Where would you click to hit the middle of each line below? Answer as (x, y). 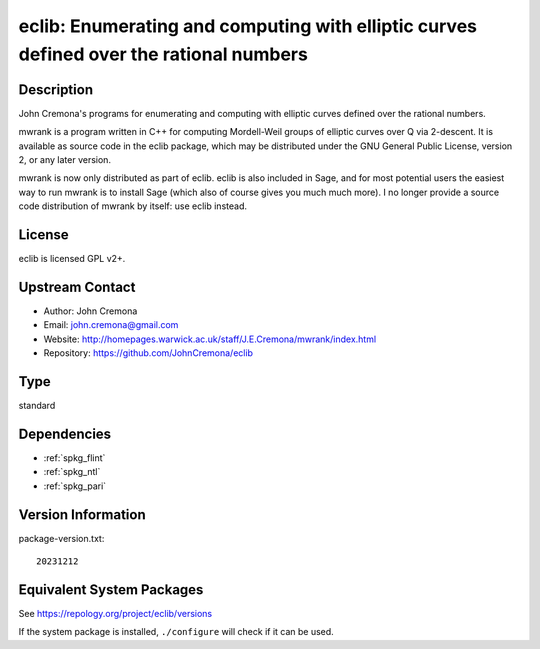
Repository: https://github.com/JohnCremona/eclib (148, 353)
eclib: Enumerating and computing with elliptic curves (247, 26)
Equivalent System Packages (111, 589)
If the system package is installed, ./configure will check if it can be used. (176, 632)
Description (56, 89)
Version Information (82, 514)
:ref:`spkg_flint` (74, 458)
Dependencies (65, 433)
